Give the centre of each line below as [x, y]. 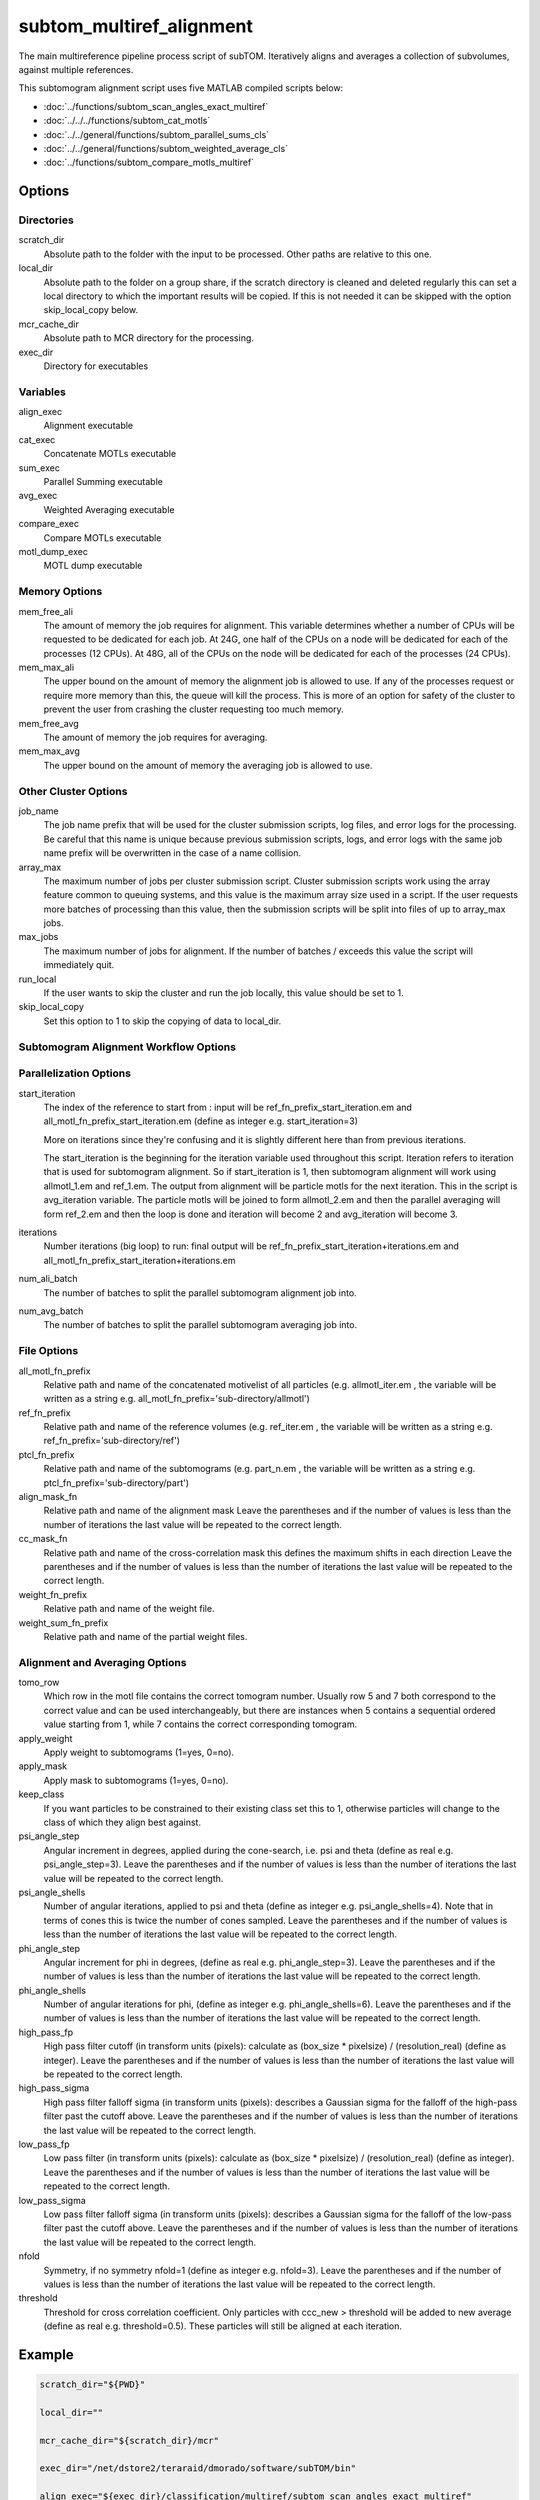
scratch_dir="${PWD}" [92, 2384]
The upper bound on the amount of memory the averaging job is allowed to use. [208, 765]
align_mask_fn [48, 1497]
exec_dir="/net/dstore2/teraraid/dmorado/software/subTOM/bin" [198, 2468]
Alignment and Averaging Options [102, 1662]
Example [46, 2354]
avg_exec [38, 496]
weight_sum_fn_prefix [63, 1622]
